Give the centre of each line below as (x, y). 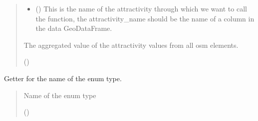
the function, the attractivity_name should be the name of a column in (145, 18)
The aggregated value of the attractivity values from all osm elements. (131, 45)
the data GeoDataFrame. (74, 28)
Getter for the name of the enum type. (63, 78)
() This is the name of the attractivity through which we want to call (141, 8)
